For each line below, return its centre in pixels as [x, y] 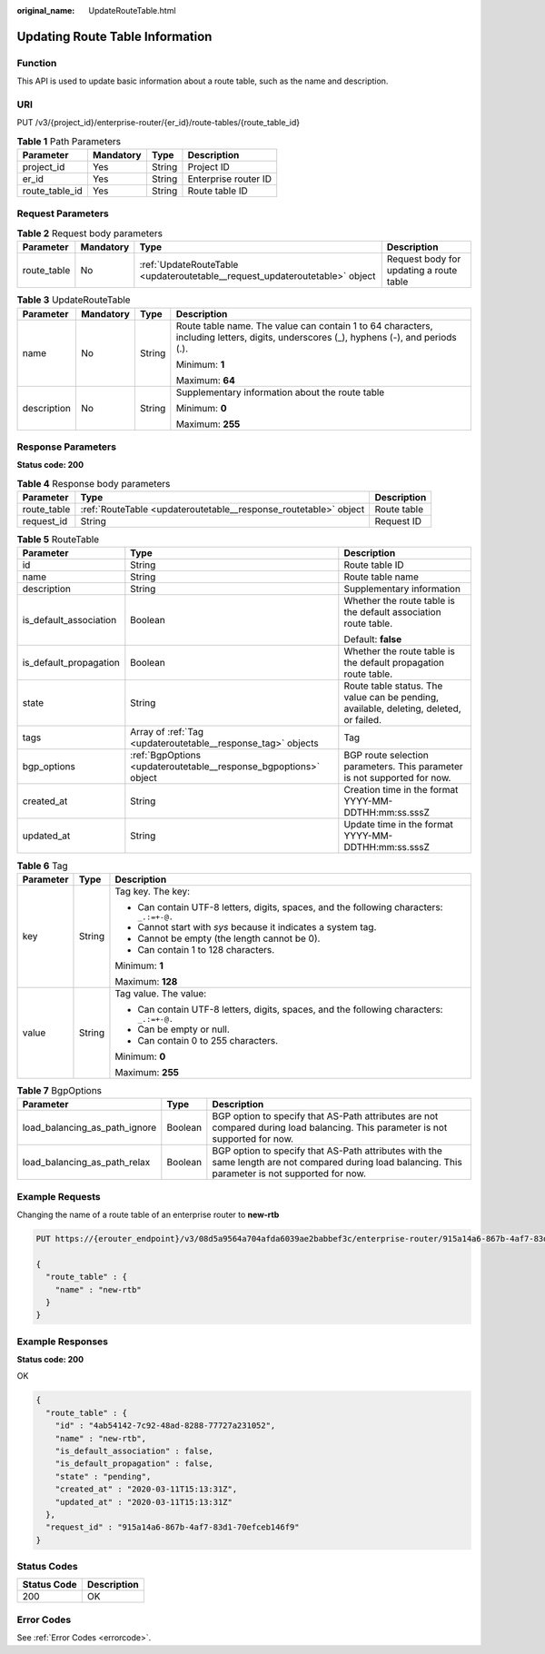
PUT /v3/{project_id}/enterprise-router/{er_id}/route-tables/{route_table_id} [158, 123]
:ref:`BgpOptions [166, 756]
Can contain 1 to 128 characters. [206, 949]
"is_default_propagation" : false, [134, 1464]
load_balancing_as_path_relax [86, 1163]
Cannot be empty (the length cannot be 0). [229, 938]
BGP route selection [386, 756]
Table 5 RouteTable [58, 540]
